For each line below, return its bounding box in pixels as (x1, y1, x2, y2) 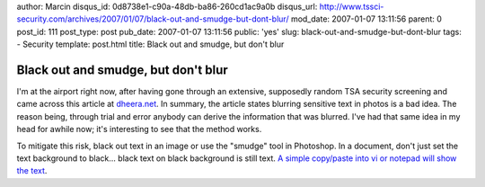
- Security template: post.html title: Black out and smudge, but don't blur (16, 39, 285, 49)
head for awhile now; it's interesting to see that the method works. (16, 124, 262, 135)
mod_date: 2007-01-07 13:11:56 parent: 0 (290, 13, 442, 24)
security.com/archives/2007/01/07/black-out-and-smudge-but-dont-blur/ (16, 13, 289, 24)
